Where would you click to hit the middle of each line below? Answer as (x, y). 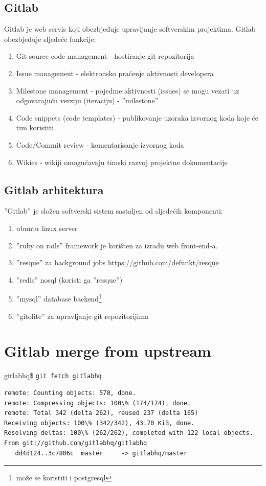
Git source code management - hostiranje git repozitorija (105, 56)
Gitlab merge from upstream (108, 351)
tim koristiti (35, 128)
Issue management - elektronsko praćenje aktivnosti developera (115, 73)
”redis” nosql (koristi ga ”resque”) (69, 279)
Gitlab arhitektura (54, 189)
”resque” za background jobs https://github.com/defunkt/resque (117, 262)
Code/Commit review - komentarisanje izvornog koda (100, 144)
